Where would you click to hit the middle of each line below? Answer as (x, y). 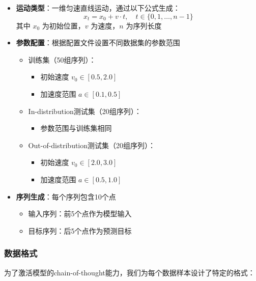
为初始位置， (63, 25)
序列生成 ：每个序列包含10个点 (66, 196)
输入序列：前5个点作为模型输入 (80, 214)
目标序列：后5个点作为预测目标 (80, 230)
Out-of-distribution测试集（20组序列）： (92, 145)
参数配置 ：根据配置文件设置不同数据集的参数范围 (98, 43)
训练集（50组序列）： (62, 59)
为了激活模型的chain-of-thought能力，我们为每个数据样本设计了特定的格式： (130, 272)
